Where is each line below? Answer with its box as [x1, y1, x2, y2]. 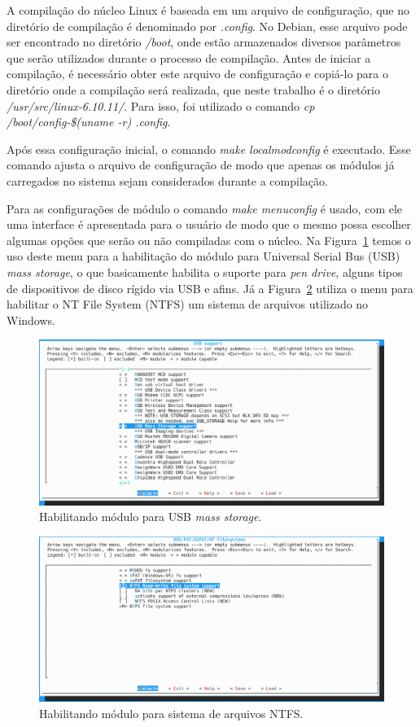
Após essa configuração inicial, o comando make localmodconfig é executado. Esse [7, 140, 411, 157]
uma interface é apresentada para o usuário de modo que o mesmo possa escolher [7, 216, 411, 233]
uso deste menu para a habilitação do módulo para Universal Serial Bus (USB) [7, 247, 400, 265]
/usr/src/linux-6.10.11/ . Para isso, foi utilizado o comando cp [7, 97, 315, 114]
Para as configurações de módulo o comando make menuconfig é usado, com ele [7, 199, 403, 217]
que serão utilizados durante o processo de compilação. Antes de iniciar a [7, 49, 371, 66]
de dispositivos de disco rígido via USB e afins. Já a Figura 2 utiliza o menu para [7, 279, 413, 296]
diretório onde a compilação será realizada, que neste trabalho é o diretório [7, 81, 380, 98]
